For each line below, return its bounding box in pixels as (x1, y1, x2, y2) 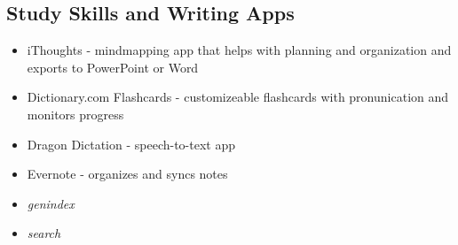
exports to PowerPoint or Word (27, 57, 199, 76)
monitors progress (27, 104, 124, 123)
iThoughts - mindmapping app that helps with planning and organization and (27, 41, 452, 59)
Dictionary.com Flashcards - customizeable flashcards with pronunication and (27, 88, 449, 106)
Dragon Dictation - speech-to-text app (27, 134, 236, 153)
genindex (27, 194, 75, 212)
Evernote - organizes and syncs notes (27, 165, 228, 183)
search (27, 224, 61, 242)
